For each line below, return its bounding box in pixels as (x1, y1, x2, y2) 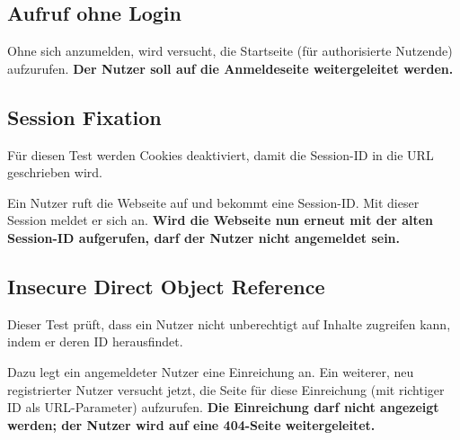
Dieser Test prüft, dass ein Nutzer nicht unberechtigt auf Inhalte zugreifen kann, (7, 314, 451, 333)
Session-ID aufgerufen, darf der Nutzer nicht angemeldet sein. (7, 228, 401, 247)
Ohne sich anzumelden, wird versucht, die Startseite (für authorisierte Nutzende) (7, 41, 453, 60)
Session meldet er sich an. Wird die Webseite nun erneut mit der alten (7, 211, 434, 229)
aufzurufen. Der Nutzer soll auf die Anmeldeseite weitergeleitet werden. (7, 58, 454, 77)
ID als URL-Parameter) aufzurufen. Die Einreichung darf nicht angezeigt (7, 398, 439, 417)
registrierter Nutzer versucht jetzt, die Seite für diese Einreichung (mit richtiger (7, 380, 445, 399)
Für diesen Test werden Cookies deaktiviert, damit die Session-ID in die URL (7, 145, 434, 164)
